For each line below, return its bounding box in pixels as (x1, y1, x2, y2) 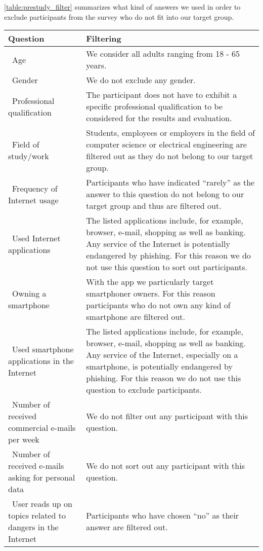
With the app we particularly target (86, 276, 214, 288)
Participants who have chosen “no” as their (86, 509, 239, 522)
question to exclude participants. (86, 384, 202, 396)
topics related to (8, 509, 66, 522)
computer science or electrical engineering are (86, 138, 247, 151)
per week (8, 433, 39, 446)
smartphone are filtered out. (86, 311, 186, 323)
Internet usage (8, 194, 59, 206)
